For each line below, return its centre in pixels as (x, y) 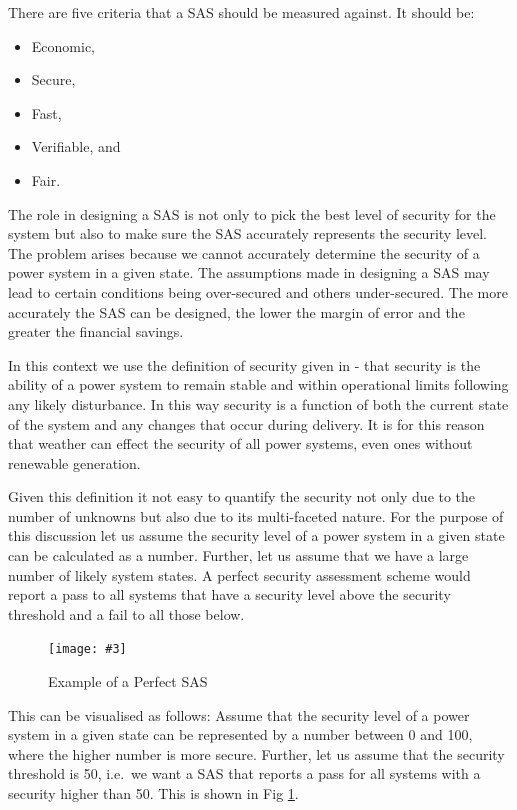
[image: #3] (87, 649)
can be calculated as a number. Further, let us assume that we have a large (238, 555)
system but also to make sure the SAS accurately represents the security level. (247, 233)
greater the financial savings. (96, 331)
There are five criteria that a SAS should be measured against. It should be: (241, 12)
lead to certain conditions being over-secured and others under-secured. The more (258, 291)
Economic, (63, 45)
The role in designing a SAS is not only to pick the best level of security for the (252, 213)
